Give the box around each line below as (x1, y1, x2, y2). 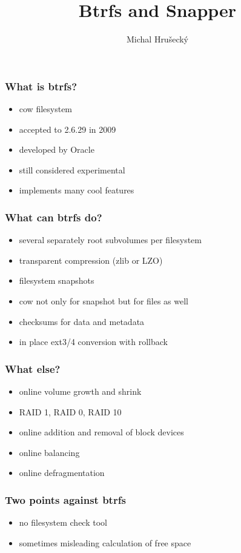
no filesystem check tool (19, 516, 107, 529)
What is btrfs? (5, 78, 78, 93)
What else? (5, 361, 61, 376)
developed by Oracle (19, 143, 94, 156)
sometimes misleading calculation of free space (19, 536, 191, 549)
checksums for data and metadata (19, 315, 145, 327)
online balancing (19, 446, 80, 458)
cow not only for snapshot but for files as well (19, 294, 189, 307)
